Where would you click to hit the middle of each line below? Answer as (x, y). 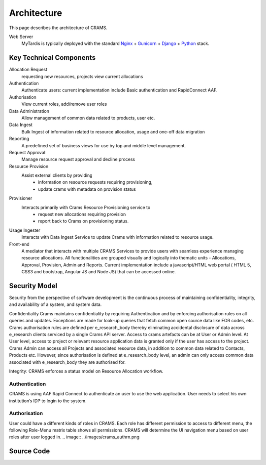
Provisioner (21, 198)
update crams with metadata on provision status (87, 189)
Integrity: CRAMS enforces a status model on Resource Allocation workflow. (86, 371)
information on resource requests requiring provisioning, (95, 182)
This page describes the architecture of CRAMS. (58, 28)
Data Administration (29, 111)
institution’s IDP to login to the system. (48, 401)
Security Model (33, 286)
